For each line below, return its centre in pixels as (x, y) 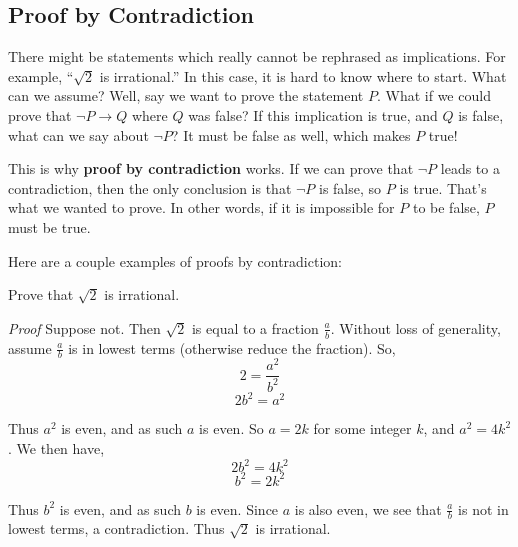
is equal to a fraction (255, 327)
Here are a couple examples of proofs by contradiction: (175, 260)
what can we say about (78, 134)
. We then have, (56, 447)
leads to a (470, 168)
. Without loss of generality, (415, 327)
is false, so (350, 187)
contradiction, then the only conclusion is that (150, 187)
